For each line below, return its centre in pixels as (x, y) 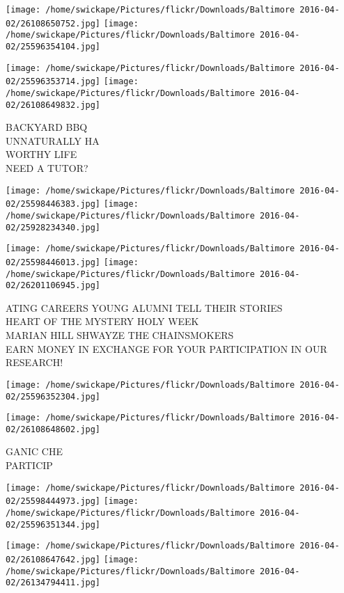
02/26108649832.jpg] (53, 105)
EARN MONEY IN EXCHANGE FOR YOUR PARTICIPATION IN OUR (166, 348)
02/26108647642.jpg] (53, 559)
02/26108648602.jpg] (53, 429)
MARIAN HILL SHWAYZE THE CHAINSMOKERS (120, 335)
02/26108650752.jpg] (53, 23)
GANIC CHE (34, 451)
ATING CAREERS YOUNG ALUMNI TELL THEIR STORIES (144, 307)
